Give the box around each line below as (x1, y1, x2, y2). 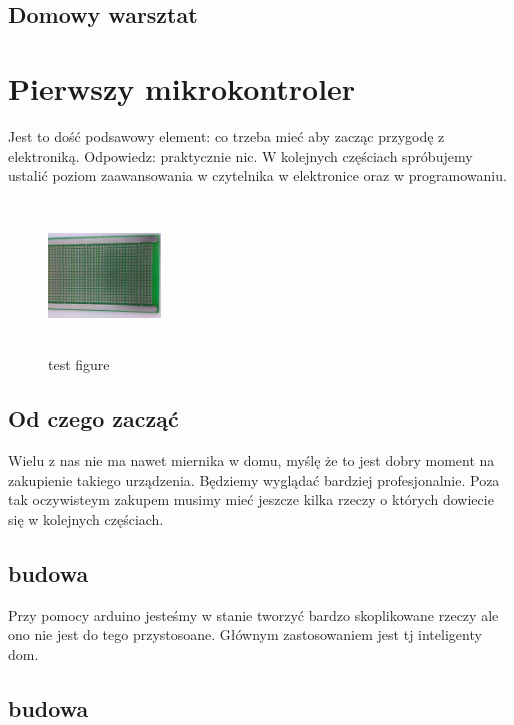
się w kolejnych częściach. (8, 509, 164, 530)
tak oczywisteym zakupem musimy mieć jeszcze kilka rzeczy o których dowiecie (8, 489, 494, 510)
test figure (48, 354, 110, 375)
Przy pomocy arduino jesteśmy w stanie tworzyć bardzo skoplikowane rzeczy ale (8, 604, 499, 625)
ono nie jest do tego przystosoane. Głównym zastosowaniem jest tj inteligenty (8, 624, 482, 645)
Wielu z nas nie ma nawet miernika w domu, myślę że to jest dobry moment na (8, 450, 495, 471)
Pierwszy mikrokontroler (8, 67, 356, 108)
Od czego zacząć (8, 403, 179, 434)
